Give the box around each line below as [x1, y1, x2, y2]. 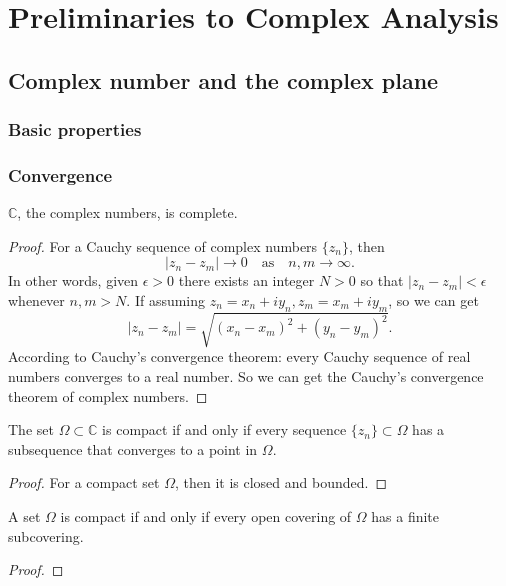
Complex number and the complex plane [8, 64, 439, 95]
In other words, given [8, 270, 139, 291]
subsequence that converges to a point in [8, 438, 258, 459]
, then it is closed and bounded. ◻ [174, 472, 388, 493]
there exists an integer [178, 270, 315, 291]
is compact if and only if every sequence [102, 419, 347, 440]
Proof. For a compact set [8, 472, 160, 493]
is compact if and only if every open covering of [60, 505, 352, 526]
